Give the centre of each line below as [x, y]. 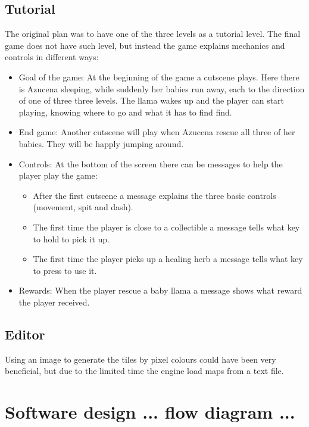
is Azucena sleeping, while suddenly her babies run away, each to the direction [162, 88]
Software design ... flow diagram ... [150, 412]
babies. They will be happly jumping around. [101, 143]
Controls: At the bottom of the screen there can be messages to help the [151, 163]
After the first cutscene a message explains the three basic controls [154, 195]
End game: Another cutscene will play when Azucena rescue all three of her [157, 132]
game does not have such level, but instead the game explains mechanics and [145, 45]
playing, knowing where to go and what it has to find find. [125, 112]
